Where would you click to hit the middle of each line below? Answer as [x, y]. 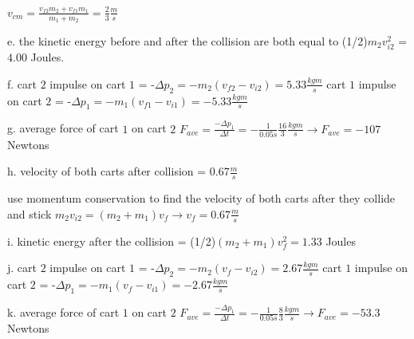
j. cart [22, 268]
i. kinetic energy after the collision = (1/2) [112, 240]
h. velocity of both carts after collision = [107, 171]
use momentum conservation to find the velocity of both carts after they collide [201, 198]
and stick [30, 213]
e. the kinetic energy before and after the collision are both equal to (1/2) [187, 40]
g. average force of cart [63, 128]
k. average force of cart [63, 312]
